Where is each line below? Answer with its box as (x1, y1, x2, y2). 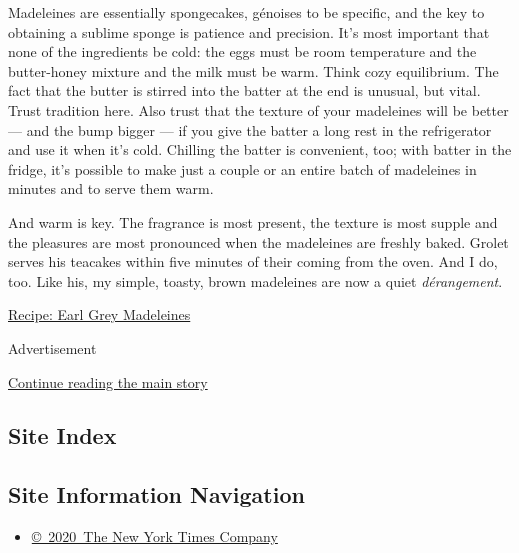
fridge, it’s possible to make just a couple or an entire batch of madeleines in (8, 158, 477, 179)
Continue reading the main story (8, 371, 208, 392)
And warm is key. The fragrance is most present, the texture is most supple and (8, 211, 498, 232)
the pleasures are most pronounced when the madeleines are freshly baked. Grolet (8, 231, 509, 252)
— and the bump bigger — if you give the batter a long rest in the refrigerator (8, 119, 492, 140)
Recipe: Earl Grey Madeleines (8, 304, 191, 325)
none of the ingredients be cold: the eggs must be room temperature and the (8, 41, 477, 62)
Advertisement (8, 337, 97, 358)
